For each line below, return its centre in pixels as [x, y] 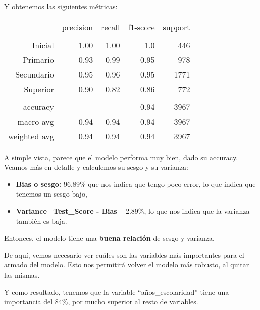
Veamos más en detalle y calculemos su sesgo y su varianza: [96, 167]
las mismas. [22, 274]
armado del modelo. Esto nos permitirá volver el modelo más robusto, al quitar [127, 265]
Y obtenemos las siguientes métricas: [61, 6]
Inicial [43, 45]
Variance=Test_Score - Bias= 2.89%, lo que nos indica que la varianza [133, 210]
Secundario [35, 74]
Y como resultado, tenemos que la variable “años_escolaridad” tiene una [117, 292]
